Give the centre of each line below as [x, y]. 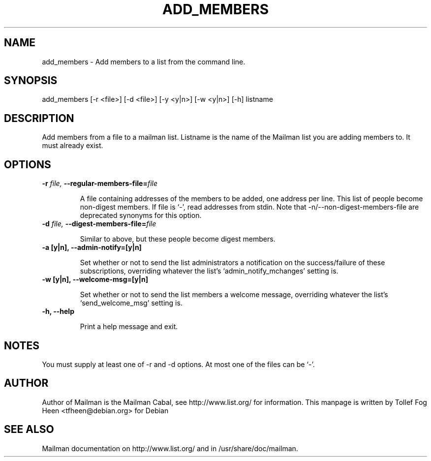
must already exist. [73, 146]
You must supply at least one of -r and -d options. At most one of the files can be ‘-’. [178, 364]
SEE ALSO [29, 430]
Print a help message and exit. [129, 327]
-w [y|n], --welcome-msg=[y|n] [95, 279]
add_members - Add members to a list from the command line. [144, 61]
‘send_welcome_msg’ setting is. [131, 303]
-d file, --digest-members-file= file [99, 224]
